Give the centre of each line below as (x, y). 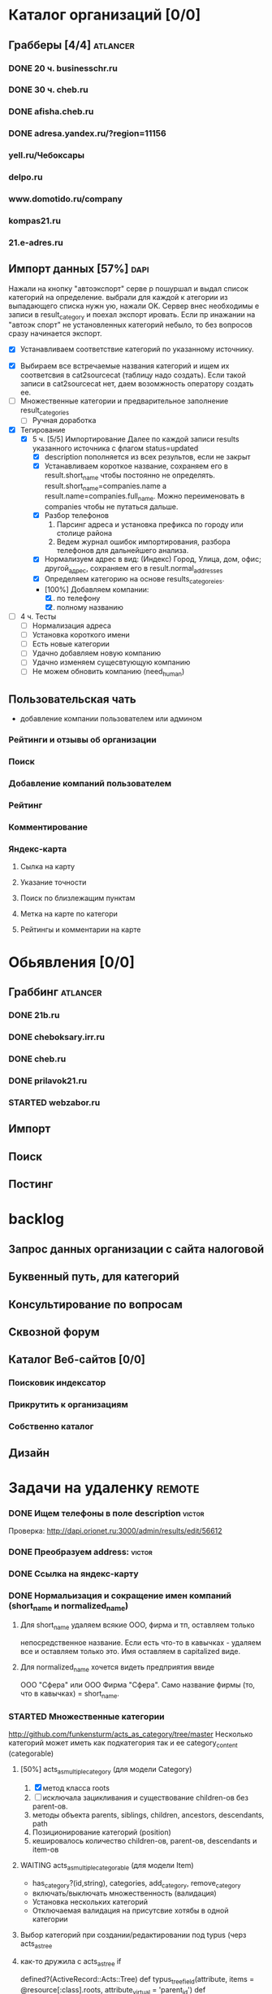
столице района (84, 533)
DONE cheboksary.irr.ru (57, 1037)
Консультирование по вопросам (95, 1304)
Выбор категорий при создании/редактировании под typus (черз (133, 1935)
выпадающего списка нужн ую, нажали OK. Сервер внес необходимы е (134, 306)
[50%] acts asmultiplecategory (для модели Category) (106, 1770)
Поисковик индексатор (57, 1382)
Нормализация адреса (72, 626)
